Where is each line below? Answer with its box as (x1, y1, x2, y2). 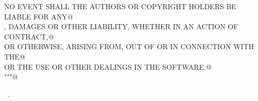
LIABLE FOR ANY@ (4, 11, 73, 22)
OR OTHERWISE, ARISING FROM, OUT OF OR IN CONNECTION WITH (4, 41, 254, 52)
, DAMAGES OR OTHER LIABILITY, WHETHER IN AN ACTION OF (4, 21, 239, 32)
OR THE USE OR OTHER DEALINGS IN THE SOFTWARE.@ (4, 61, 212, 72)
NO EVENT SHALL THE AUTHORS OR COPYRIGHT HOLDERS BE (4, 1, 236, 11)
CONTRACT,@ (4, 31, 54, 42)
